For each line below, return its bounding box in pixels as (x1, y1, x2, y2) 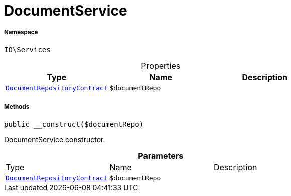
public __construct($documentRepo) (4, 120, 144, 128)
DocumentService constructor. (4, 135, 105, 144)
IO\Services (4, 45, 51, 54)
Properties (141, 60, 181, 71)
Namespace (4, 29, 38, 36)
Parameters (138, 150, 184, 161)
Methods (4, 103, 30, 111)
